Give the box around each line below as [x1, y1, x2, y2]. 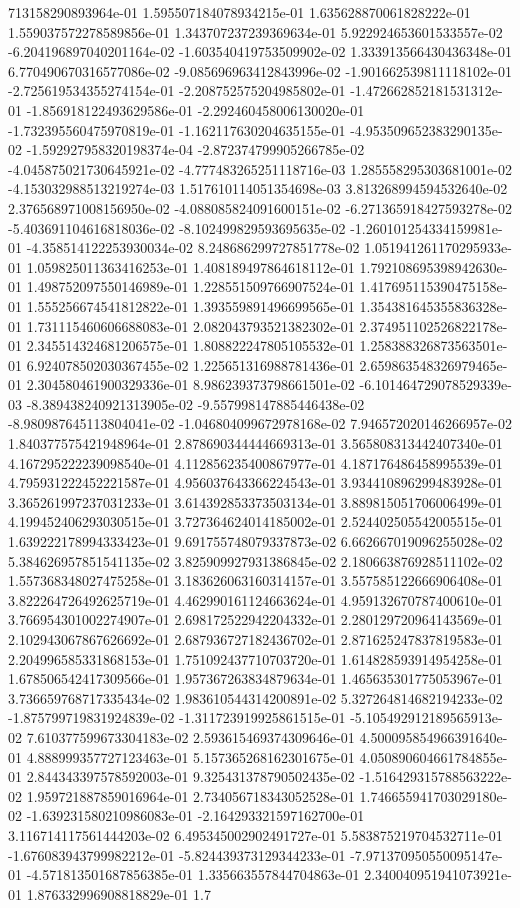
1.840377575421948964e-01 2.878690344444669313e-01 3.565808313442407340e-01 [8, 433, 503, 454]
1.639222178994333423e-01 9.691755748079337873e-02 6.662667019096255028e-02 [8, 531, 503, 552]
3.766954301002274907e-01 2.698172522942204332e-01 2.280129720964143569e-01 [8, 609, 503, 630]
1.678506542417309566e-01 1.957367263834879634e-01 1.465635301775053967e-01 [8, 668, 503, 689]
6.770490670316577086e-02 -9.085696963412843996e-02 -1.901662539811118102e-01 [8, 60, 512, 81]
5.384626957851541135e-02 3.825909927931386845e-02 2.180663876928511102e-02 [8, 550, 503, 571]
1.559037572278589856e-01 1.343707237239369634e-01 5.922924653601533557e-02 [8, 21, 503, 42]
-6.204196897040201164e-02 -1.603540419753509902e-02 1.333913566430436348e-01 [8, 41, 512, 62]
